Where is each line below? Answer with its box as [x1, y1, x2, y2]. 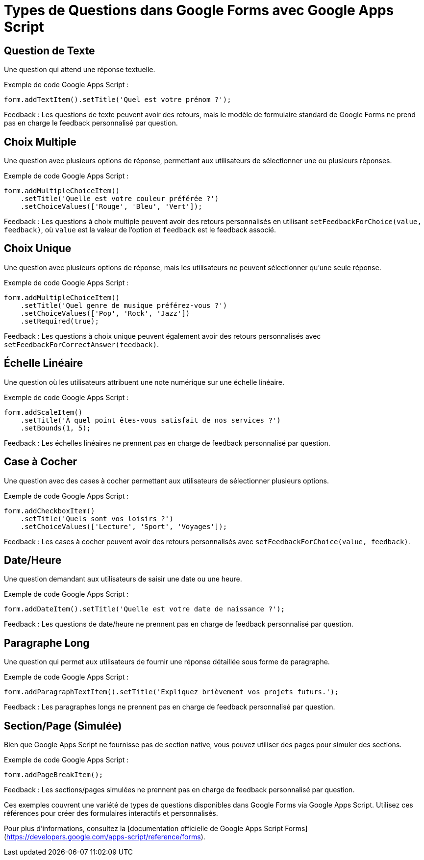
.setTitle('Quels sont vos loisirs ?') [20, 514, 174, 523]
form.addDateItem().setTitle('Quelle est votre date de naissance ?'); [4, 605, 285, 613]
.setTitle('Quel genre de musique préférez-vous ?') [20, 301, 227, 309]
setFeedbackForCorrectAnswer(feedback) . [4, 340, 159, 349]
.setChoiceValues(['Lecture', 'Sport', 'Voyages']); [20, 522, 227, 531]
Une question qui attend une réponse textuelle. [4, 65, 155, 74]
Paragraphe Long [4, 636, 90, 649]
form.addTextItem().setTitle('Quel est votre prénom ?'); [4, 96, 231, 104]
